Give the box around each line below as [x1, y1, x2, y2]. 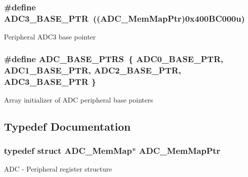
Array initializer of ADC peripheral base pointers [4, 94, 153, 105]
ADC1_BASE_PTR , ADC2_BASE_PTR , [4, 64, 181, 76]
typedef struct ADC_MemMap [4, 144, 132, 157]
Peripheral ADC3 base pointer [4, 32, 96, 42]
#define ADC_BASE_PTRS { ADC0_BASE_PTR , [4, 52, 224, 65]
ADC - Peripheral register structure [4, 164, 112, 174]
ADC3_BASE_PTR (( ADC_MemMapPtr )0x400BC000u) [4, 12, 245, 24]
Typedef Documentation [4, 118, 131, 134]
